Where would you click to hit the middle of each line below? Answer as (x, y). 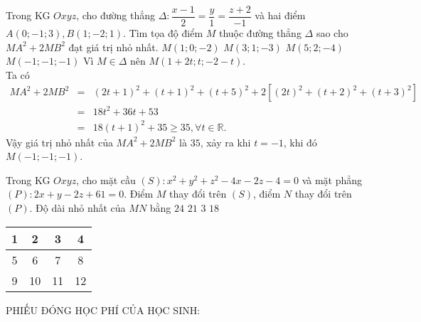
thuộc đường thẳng (260, 33)
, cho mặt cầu (106, 179)
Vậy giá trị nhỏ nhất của (59, 142)
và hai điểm (280, 15)
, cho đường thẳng (116, 15)
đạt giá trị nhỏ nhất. (113, 47)
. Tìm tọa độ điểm (163, 33)
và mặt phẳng (332, 179)
